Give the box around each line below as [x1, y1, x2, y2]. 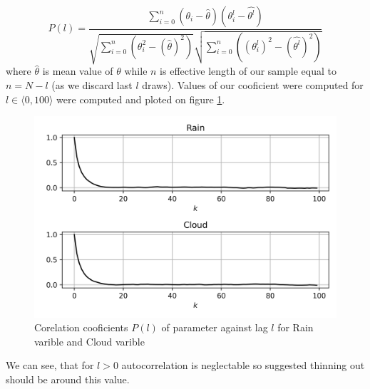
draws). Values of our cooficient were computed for [142, 78, 364, 93]
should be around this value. [6, 371, 130, 386]
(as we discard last [51, 78, 133, 93]
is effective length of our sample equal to [160, 63, 336, 78]
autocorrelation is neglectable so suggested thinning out [121, 358, 365, 373]
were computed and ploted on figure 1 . [56, 91, 225, 106]
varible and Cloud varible [34, 333, 145, 348]
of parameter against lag [161, 320, 268, 335]
